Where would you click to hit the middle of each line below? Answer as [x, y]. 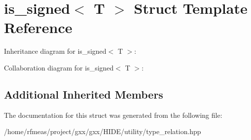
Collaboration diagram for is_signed [59, 67]
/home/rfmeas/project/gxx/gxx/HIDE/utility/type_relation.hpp [103, 131]
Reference [38, 27]
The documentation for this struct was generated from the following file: [113, 115]
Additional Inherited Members [84, 94]
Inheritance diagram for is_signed [55, 51]
